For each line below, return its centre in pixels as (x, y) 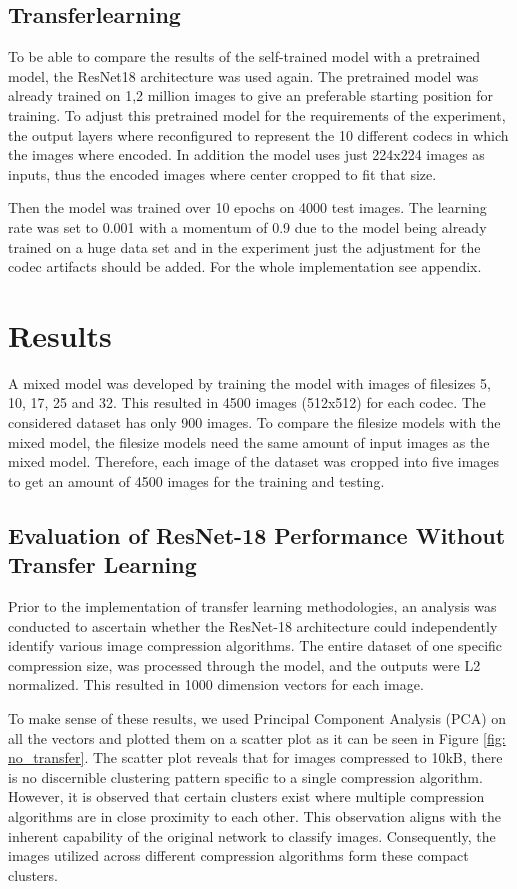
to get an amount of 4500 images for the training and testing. (196, 480)
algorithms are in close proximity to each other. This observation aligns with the (254, 815)
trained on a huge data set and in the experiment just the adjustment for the (244, 246)
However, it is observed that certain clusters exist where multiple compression (246, 796)
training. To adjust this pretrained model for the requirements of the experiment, (257, 114)
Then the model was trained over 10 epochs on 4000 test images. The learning (247, 207)
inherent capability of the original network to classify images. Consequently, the (252, 835)
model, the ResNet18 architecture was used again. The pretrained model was (243, 75)
